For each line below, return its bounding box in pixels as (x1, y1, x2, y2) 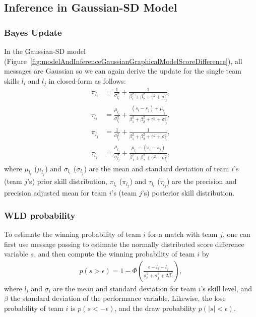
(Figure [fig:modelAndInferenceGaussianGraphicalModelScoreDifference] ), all (4, 55, 242, 66)
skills (4, 75, 20, 86)
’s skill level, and (201, 283, 252, 293)
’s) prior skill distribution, (27, 176, 107, 186)
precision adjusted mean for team (4, 187, 107, 198)
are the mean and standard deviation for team (53, 283, 196, 293)
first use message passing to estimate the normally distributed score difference (4, 238, 244, 249)
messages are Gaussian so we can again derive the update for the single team (4, 66, 241, 76)
